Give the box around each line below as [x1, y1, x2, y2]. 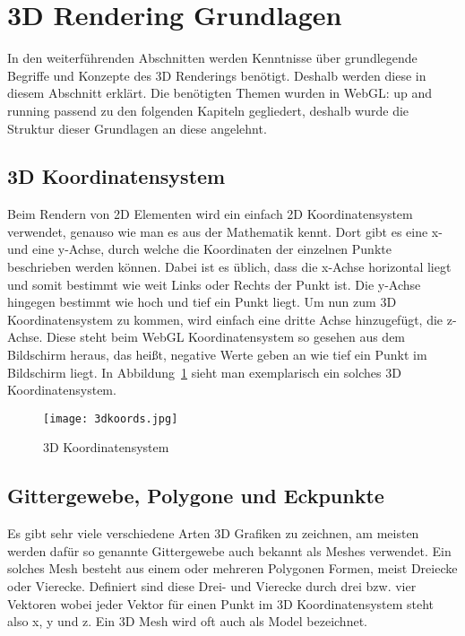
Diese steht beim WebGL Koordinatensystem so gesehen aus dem [47, 327, 406, 346]
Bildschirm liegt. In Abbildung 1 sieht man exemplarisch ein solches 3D [7, 362, 401, 381]
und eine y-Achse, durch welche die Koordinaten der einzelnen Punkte [7, 240, 392, 258]
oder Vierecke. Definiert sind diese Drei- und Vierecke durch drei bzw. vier [7, 577, 417, 596]
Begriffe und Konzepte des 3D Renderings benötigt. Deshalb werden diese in [7, 65, 426, 84]
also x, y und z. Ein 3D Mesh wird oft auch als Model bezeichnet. [7, 612, 367, 631]
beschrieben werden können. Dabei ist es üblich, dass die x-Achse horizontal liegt [7, 257, 452, 276]
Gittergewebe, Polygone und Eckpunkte [7, 482, 384, 510]
